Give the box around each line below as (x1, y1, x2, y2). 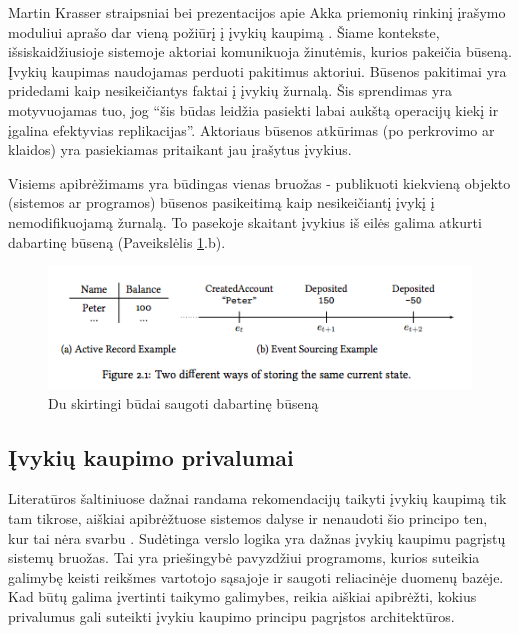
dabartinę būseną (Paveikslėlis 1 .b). (8, 231, 226, 252)
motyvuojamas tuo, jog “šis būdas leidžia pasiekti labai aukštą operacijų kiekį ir (8, 99, 499, 120)
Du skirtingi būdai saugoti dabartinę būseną (48, 392, 319, 413)
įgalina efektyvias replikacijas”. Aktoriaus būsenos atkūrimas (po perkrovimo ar (8, 119, 495, 140)
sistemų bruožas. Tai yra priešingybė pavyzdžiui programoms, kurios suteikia (8, 547, 480, 568)
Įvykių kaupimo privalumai (8, 441, 294, 472)
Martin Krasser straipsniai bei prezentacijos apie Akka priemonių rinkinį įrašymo (8, 2, 506, 22)
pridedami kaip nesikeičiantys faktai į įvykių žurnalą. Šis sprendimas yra (8, 80, 452, 101)
